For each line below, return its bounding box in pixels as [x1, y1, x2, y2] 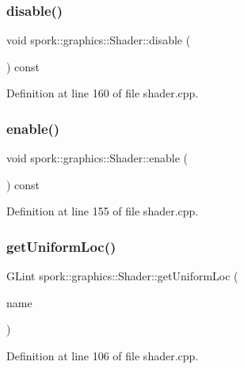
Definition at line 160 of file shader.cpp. [6, 85, 199, 101]
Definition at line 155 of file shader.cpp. [6, 203, 199, 219]
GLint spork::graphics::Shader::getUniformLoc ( [6, 268, 238, 284]
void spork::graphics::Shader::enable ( [6, 150, 188, 166]
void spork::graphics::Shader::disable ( [6, 32, 191, 48]
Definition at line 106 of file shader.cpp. [6, 348, 199, 363]
